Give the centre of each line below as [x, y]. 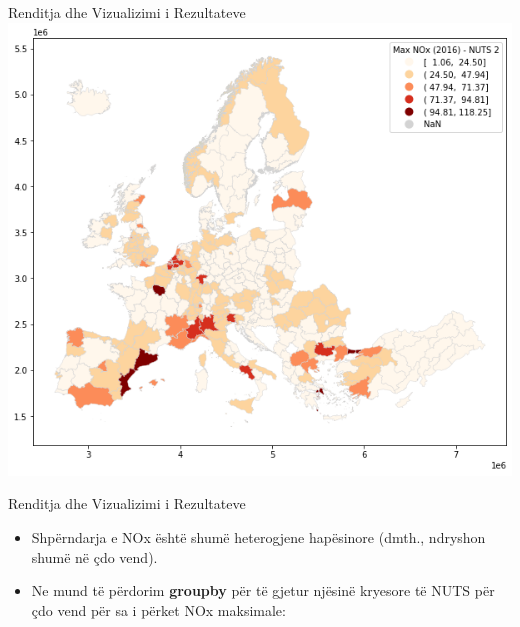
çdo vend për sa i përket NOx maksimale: [158, 609]
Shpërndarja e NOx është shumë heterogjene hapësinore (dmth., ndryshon [258, 536]
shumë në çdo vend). [94, 556]
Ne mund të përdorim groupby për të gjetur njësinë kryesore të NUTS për [263, 590]
